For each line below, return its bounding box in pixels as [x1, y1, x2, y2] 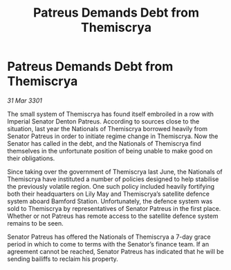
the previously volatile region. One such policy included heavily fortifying [7, 182, 215, 190]
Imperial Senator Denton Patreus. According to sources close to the [7, 117, 200, 126]
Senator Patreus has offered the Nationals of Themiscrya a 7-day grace [7, 233, 211, 241]
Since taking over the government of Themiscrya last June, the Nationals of [7, 167, 223, 176]
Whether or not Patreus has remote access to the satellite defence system [7, 212, 219, 220]
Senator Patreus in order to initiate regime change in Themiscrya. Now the [7, 132, 219, 140]
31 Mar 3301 [7, 96, 43, 105]
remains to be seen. [7, 219, 64, 227]
